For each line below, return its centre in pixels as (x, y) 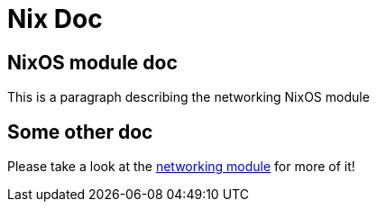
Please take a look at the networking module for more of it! (181, 167)
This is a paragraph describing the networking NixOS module (188, 97)
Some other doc (80, 132)
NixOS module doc (92, 62)
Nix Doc (55, 19)
